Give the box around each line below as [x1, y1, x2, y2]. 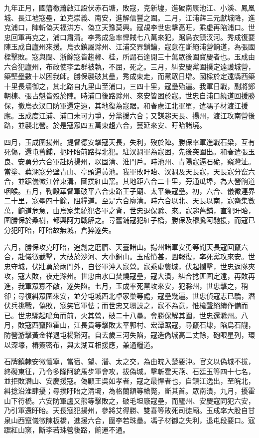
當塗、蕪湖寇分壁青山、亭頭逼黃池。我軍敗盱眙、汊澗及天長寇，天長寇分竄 [4, 166, 248, 176]
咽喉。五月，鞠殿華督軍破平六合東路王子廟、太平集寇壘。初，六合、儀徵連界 [4, 185, 255, 196]
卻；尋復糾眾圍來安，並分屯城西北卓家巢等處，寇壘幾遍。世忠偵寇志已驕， [4, 290, 248, 301]
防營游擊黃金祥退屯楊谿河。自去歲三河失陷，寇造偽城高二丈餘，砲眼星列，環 [4, 330, 255, 340]
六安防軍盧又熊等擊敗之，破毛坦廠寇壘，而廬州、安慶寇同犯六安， [38, 395, 255, 406]
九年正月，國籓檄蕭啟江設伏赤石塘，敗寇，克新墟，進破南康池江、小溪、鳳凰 [4, 2, 255, 12]
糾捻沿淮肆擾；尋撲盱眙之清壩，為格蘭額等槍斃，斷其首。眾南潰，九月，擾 [4, 385, 248, 396]
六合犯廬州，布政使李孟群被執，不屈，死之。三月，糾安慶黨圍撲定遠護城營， [4, 61, 255, 71]
